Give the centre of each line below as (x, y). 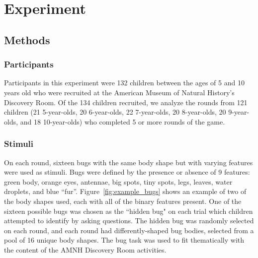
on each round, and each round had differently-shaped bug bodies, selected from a (129, 230)
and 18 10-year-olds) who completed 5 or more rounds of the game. (123, 121)
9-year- (239, 112)
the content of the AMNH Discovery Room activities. (85, 249)
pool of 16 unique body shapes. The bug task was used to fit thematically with (124, 240)
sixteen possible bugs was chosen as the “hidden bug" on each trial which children (129, 211)
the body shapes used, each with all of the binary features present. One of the (123, 201)
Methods (27, 39)
